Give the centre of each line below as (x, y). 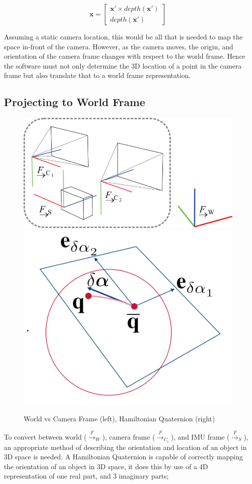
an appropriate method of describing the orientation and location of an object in (126, 447)
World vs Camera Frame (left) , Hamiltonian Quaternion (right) (119, 419)
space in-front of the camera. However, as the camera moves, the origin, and (119, 46)
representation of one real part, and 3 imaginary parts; (86, 476)
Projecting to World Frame (75, 102)
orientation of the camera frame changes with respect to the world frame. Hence (125, 56)
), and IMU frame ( (200, 436)
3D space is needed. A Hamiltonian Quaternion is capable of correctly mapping (124, 457)
